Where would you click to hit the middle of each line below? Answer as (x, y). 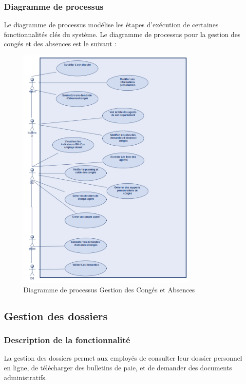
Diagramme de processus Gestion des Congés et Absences (109, 289)
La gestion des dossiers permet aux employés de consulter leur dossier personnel (123, 358)
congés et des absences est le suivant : (60, 44)
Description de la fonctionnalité (67, 340)
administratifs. (26, 377)
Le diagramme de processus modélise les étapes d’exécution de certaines (111, 25)
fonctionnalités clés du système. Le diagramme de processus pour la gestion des (122, 34)
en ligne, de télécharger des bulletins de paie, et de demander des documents (118, 367)
